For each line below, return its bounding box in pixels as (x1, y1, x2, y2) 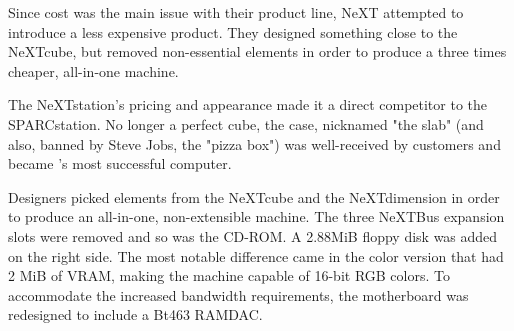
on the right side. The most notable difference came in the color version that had (8, 245, 504, 266)
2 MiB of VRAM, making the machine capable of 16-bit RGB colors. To (8, 265, 450, 286)
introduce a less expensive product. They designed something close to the (8, 21, 458, 42)
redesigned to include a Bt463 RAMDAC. (8, 304, 263, 325)
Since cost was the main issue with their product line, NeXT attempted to (8, 2, 464, 22)
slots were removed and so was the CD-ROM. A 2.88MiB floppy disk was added (8, 225, 498, 246)
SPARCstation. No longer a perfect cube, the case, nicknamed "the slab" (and (8, 113, 484, 134)
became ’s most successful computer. (8, 153, 232, 174)
